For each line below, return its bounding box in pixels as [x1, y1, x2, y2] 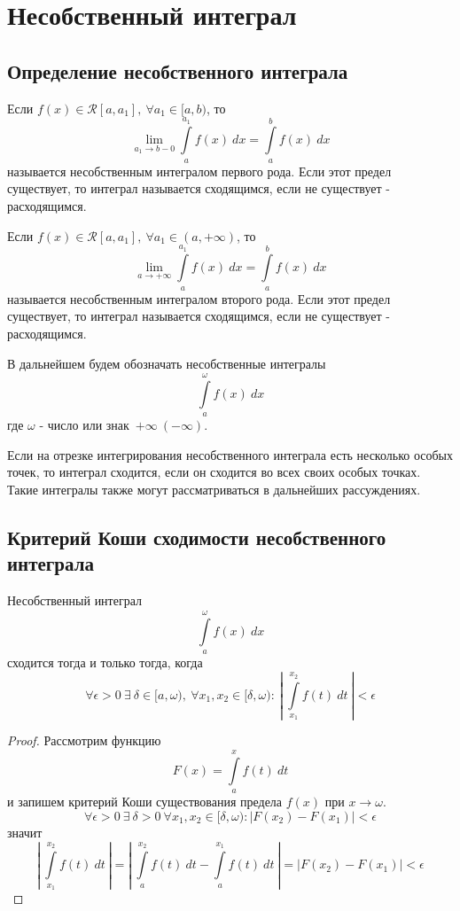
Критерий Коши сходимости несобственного [7, 524, 386, 551]
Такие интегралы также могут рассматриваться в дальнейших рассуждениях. [7, 480, 421, 499]
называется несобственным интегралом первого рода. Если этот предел [7, 161, 392, 180]
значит [7, 822, 43, 841]
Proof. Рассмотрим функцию [7, 731, 161, 750]
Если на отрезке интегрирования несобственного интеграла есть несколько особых [7, 445, 453, 463]
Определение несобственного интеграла [7, 57, 348, 84]
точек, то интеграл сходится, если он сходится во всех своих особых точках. [7, 463, 421, 481]
